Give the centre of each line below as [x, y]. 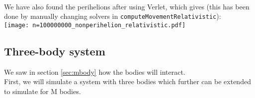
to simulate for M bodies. [42, 91]
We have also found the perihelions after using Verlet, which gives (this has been [127, 6]
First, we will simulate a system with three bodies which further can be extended [127, 81]
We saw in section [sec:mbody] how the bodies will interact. [95, 72]
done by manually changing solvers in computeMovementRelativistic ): [113, 16]
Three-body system [55, 51]
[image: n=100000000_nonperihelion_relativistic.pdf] [95, 25]
